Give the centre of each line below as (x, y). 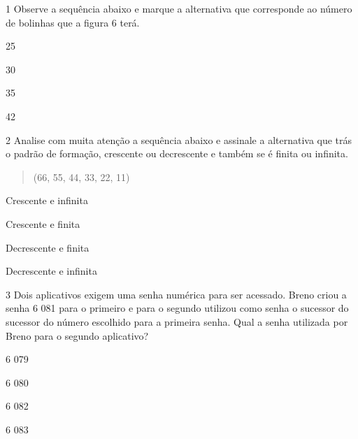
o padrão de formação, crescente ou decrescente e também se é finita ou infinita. (177, 153)
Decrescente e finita (48, 247)
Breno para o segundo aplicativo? (77, 335)
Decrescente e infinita (51, 271)
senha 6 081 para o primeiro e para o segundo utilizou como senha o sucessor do (177, 308)
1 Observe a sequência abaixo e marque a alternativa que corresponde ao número (179, 8)
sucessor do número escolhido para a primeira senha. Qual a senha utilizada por (177, 321)
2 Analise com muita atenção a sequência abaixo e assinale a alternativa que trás (179, 139)
